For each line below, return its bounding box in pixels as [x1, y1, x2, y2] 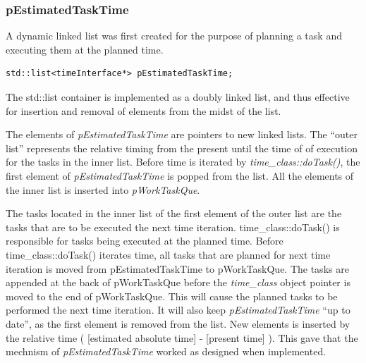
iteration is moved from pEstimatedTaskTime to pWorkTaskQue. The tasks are [6, 261, 349, 276]
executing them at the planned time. [6, 42, 164, 56]
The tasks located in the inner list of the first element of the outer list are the [6, 206, 342, 221]
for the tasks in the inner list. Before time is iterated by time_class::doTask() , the [6, 154, 360, 169]
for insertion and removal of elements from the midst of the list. [6, 103, 281, 118]
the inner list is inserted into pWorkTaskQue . [6, 182, 200, 197]
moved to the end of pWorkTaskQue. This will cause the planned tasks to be [6, 288, 338, 303]
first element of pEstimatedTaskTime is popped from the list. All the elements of [6, 168, 354, 183]
